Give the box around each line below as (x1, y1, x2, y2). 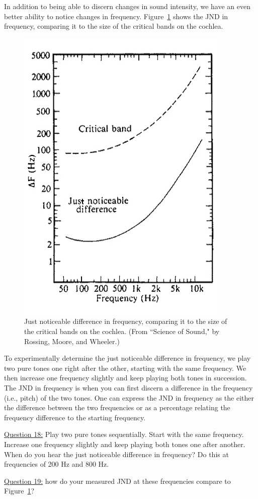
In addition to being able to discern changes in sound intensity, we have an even (4, 1, 250, 11)
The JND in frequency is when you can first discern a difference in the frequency (4, 382, 253, 393)
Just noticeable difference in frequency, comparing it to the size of (24, 316, 227, 326)
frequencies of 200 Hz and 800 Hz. (4, 459, 109, 469)
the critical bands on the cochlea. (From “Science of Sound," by (24, 325, 220, 336)
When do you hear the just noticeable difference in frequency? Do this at (4, 449, 229, 459)
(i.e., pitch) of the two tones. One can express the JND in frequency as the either (4, 392, 254, 403)
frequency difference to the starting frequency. (4, 412, 146, 422)
